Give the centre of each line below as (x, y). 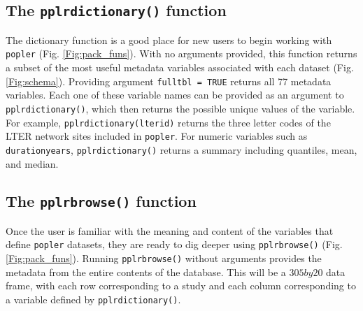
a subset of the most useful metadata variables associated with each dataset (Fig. (180, 67)
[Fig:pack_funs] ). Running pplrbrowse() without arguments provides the (164, 258)
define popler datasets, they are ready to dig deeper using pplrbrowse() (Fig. (174, 244)
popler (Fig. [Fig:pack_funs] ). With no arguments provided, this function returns (181, 53)
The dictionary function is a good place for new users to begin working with (169, 39)
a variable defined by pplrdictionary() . (93, 299)
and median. (32, 163)
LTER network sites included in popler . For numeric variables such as (157, 136)
